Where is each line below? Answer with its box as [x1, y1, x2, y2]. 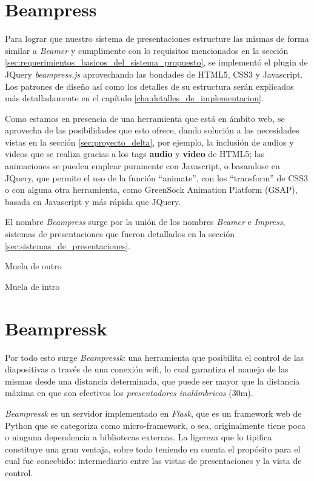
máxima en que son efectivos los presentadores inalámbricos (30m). [5, 386, 253, 399]
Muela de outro [5, 260, 62, 272]
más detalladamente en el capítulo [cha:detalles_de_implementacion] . [5, 92, 264, 104]
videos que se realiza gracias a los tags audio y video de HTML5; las [5, 147, 265, 160]
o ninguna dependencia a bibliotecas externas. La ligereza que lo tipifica [5, 431, 272, 443]
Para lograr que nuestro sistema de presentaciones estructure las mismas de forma [5, 32, 309, 45]
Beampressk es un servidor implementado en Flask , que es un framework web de [5, 406, 302, 419]
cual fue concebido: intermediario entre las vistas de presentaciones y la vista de [5, 454, 302, 467]
